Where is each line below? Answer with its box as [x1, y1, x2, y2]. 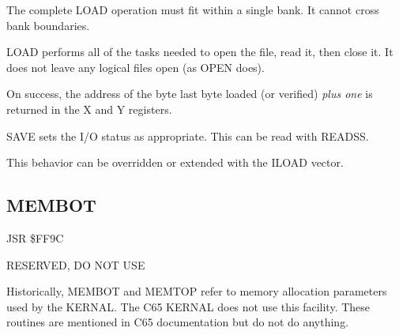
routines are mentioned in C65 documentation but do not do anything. [6, 314, 349, 330]
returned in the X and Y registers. [6, 100, 172, 117]
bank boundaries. [6, 17, 90, 33]
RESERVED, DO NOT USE [6, 256, 145, 273]
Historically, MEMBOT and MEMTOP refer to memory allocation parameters [6, 283, 387, 299]
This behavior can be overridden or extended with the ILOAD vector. [6, 154, 344, 171]
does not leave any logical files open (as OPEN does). [6, 58, 265, 75]
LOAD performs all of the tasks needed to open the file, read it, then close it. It [6, 43, 393, 60]
